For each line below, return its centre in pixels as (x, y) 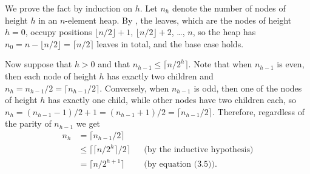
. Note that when (220, 64)
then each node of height (51, 75)
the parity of (28, 123)
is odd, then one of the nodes (248, 88)
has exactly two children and (160, 75)
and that (114, 64)
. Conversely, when (134, 88)
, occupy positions (59, 32)
